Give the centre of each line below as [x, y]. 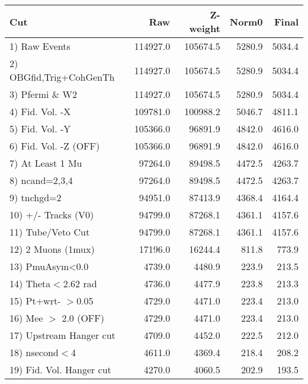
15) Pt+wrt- [35, 301]
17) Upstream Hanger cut [62, 335]
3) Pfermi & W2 [44, 94]
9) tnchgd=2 [36, 197]
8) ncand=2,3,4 [41, 180]
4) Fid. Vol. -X [40, 111]
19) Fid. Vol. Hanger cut [60, 369]
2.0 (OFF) [83, 318]
